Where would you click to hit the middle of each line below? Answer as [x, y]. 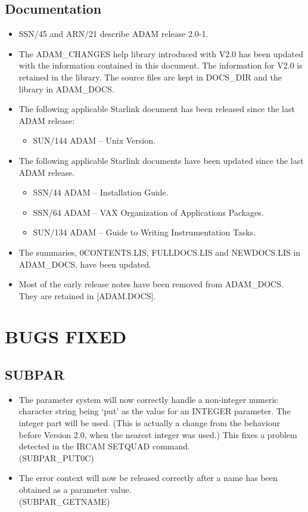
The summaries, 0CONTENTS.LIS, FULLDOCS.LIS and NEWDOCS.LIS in [160, 252]
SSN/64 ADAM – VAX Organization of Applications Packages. [148, 212]
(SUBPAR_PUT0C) [56, 457]
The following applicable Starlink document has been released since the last [157, 109]
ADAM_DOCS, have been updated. [85, 264]
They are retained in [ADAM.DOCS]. [87, 295]
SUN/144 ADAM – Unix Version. [94, 140]
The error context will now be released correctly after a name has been [148, 478]
